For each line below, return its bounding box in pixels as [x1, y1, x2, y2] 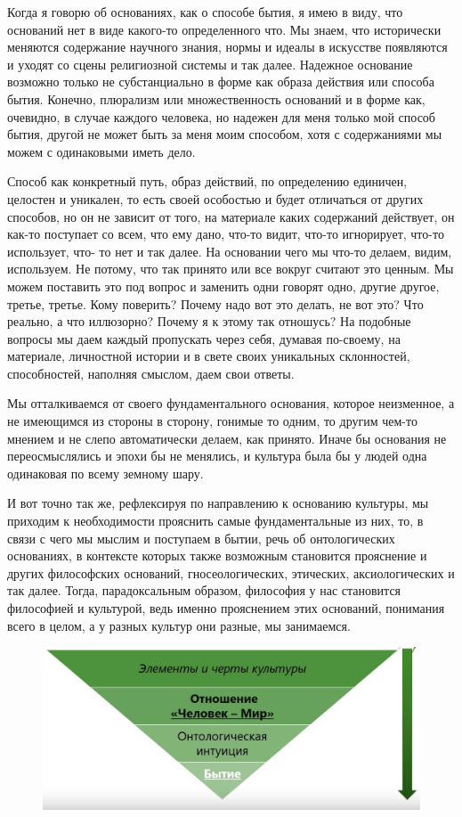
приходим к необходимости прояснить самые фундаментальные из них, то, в [7, 511, 424, 530]
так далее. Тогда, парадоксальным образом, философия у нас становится [7, 581, 401, 600]
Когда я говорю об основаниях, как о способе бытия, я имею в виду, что [7, 3, 403, 20]
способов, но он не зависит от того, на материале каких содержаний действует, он [7, 207, 455, 225]
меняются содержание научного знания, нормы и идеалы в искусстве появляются [7, 37, 448, 56]
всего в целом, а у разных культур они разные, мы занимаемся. [7, 616, 351, 634]
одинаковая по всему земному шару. [7, 463, 204, 482]
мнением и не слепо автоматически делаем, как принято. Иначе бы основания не [7, 429, 447, 447]
